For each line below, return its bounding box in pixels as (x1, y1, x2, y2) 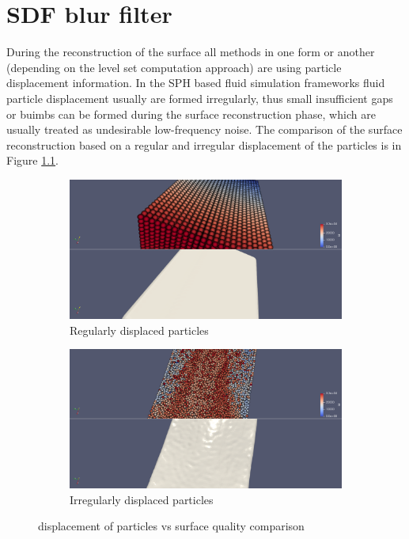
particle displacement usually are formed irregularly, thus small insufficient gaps (6, 89, 393, 106)
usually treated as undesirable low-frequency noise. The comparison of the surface (6, 121, 403, 138)
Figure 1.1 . (6, 152, 59, 169)
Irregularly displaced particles (70, 491, 214, 507)
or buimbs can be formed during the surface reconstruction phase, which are (6, 105, 376, 122)
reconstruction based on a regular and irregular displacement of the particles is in (6, 136, 402, 153)
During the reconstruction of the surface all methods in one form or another (6, 44, 375, 60)
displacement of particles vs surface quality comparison (38, 518, 305, 534)
